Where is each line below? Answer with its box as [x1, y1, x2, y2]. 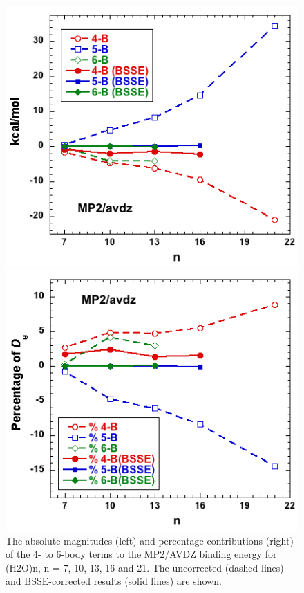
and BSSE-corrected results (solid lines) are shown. [6, 574, 222, 588]
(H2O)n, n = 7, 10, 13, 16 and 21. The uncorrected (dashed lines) [6, 560, 284, 574]
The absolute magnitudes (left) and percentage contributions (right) [6, 533, 294, 547]
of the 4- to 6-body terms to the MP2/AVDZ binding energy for [6, 547, 277, 561]
